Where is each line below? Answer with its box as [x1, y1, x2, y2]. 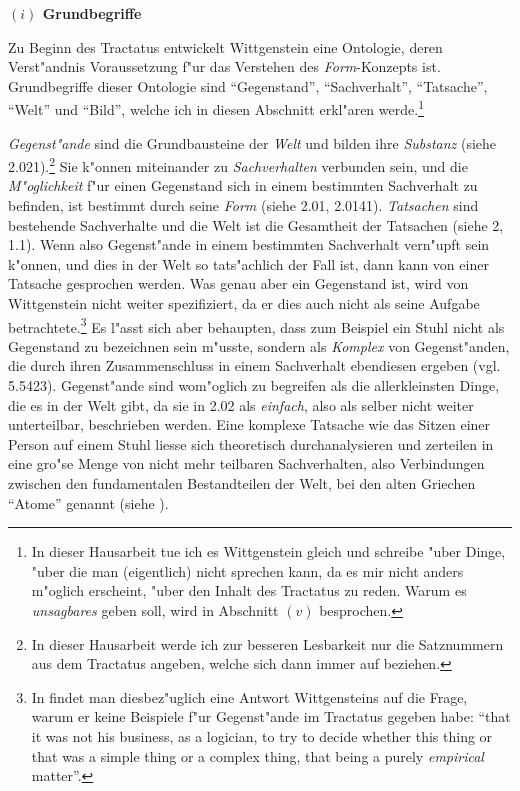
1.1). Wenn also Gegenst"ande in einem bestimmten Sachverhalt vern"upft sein [8, 234, 490, 255]
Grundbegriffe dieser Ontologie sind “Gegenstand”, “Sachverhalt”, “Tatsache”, [8, 75, 488, 96]
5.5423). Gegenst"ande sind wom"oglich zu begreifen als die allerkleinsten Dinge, [8, 375, 500, 396]
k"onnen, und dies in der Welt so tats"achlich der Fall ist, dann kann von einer [8, 253, 489, 274]
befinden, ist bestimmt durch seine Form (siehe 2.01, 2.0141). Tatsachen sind [8, 195, 479, 216]
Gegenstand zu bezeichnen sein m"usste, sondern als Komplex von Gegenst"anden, [8, 335, 510, 356]
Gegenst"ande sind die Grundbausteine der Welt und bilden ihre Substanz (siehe [8, 132, 497, 153]
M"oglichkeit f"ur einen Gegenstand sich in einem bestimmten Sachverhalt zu [8, 175, 478, 196]
